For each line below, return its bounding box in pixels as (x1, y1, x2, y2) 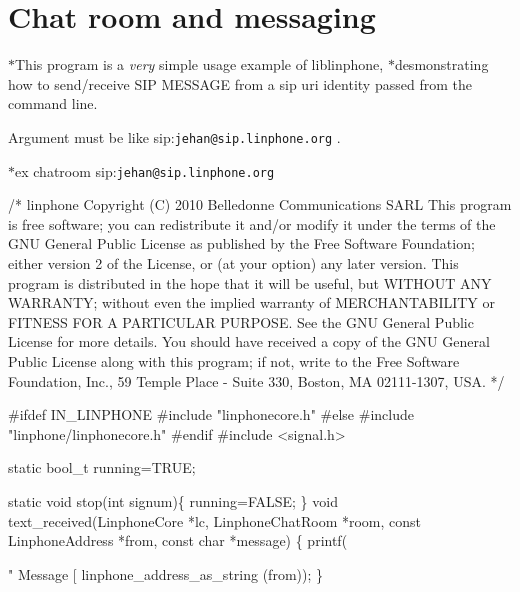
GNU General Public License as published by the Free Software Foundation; (8, 233, 475, 254)
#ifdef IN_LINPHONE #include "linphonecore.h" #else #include (8, 404, 414, 425)
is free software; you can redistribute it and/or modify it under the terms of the (8, 213, 496, 234)
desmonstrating (394, 54, 489, 75)
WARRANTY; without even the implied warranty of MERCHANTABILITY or (8, 292, 496, 313)
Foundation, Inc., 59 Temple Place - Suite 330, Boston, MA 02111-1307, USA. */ (8, 370, 505, 391)
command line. (8, 93, 98, 114)
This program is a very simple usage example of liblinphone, (15, 54, 384, 75)
